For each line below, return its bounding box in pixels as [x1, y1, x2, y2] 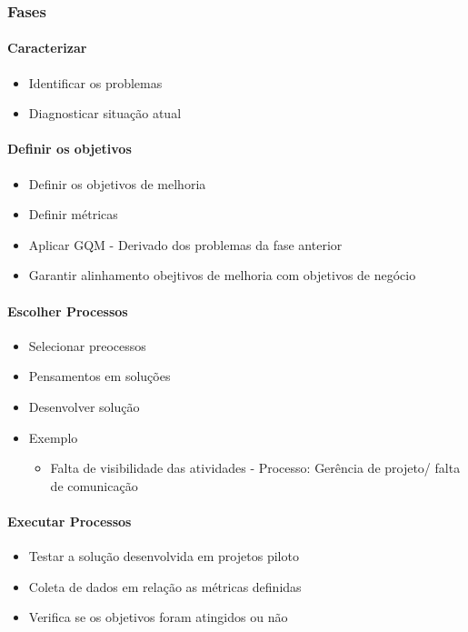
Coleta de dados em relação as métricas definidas [28, 577, 302, 596]
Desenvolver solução [28, 396, 140, 416]
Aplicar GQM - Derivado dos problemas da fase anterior [28, 235, 343, 254]
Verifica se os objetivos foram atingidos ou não [28, 607, 288, 627]
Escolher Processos [7, 301, 128, 320]
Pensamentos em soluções [28, 366, 171, 386]
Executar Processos [7, 511, 132, 530]
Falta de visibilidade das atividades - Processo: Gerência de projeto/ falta [50, 458, 461, 477]
